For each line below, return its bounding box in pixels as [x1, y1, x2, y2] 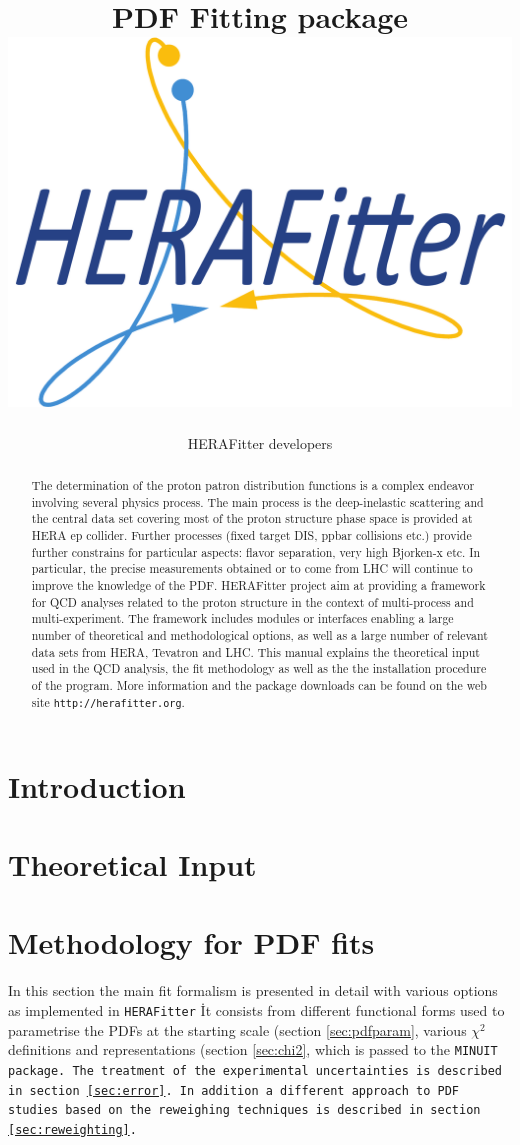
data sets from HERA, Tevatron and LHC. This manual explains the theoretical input [31, 643, 480, 660]
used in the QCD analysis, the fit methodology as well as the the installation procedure [31, 660, 487, 677]
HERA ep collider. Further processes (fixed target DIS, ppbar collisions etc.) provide [31, 526, 472, 543]
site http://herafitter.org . [31, 693, 185, 710]
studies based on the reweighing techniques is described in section [8, 1103, 481, 1118]
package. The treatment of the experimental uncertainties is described [8, 1063, 502, 1078]
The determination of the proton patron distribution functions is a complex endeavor [31, 477, 475, 494]
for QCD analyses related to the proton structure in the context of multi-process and [31, 593, 474, 610]
